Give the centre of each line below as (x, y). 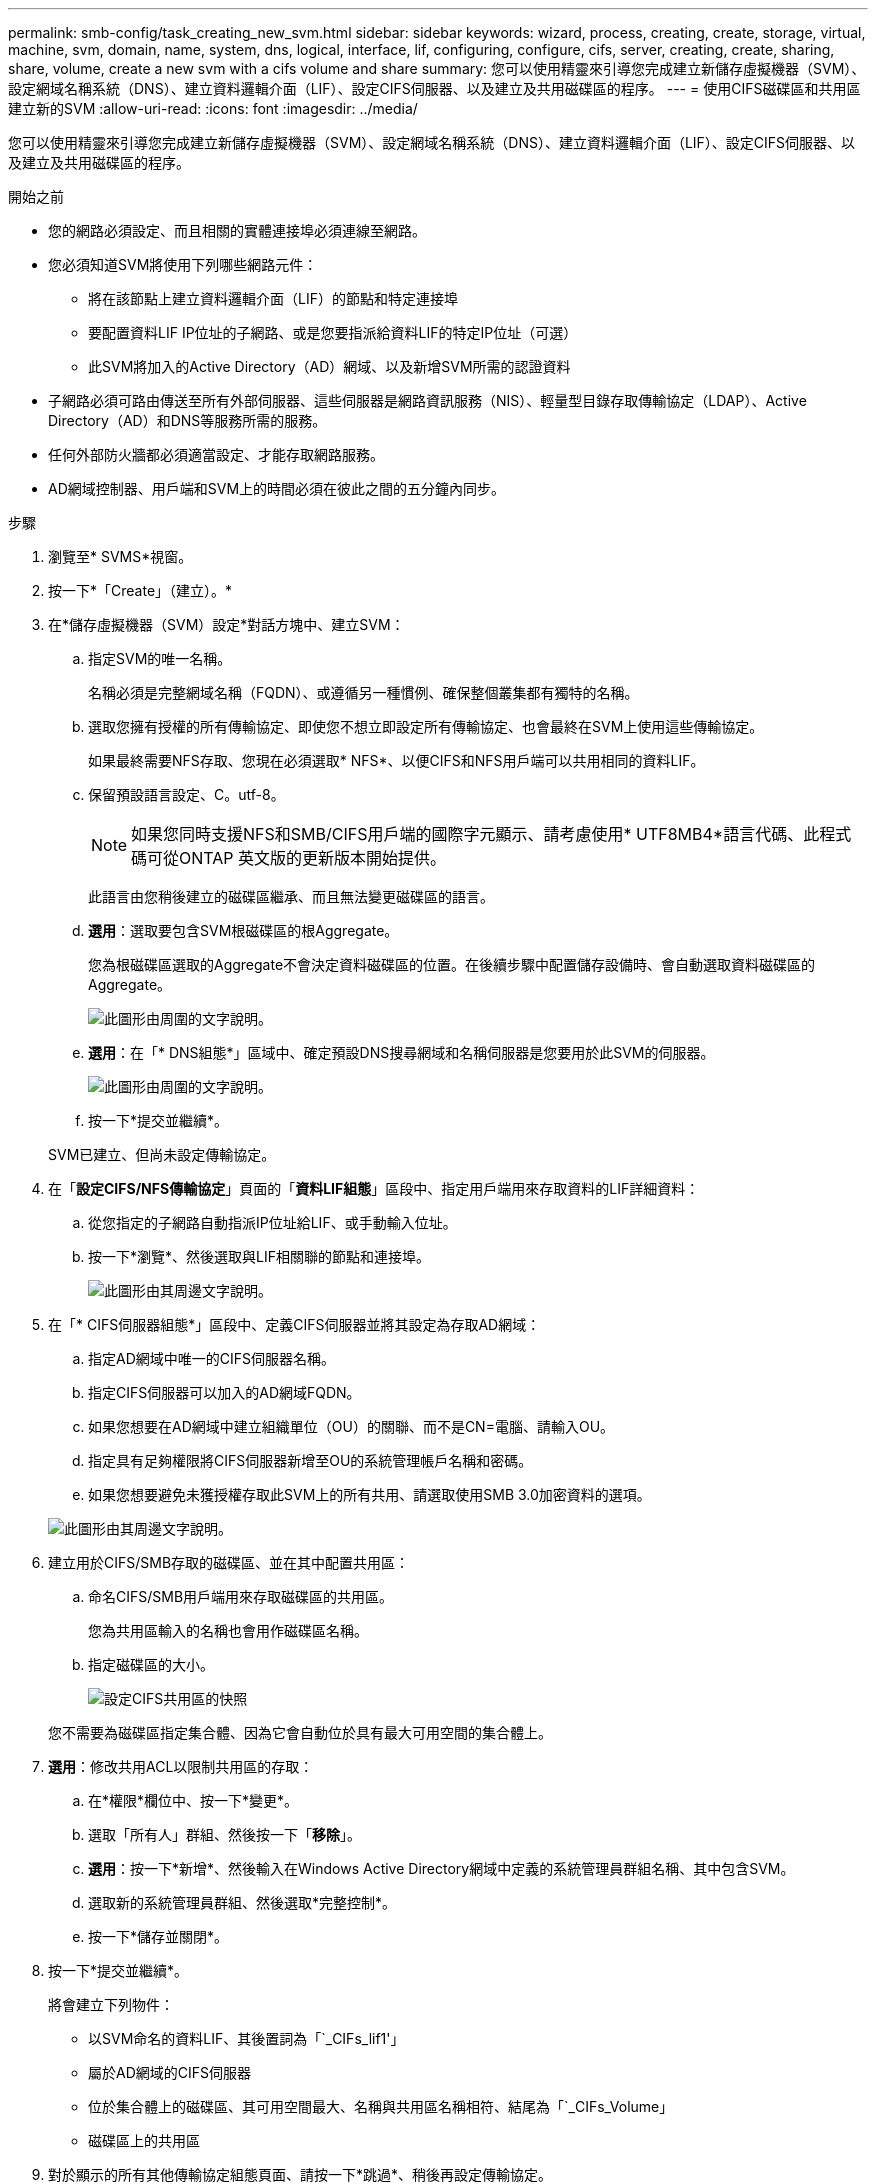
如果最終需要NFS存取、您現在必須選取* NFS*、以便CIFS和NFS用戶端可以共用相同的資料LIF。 (396, 760)
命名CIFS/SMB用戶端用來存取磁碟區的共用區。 (241, 1596)
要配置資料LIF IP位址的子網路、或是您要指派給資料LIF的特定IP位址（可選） (333, 332)
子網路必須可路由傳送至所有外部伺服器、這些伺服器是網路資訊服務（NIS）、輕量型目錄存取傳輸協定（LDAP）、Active (427, 400)
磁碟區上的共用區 (144, 2140)
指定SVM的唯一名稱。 (160, 658)
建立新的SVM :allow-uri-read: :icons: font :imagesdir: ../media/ (213, 108)
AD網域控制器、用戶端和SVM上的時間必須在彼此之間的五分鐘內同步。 (277, 488)
